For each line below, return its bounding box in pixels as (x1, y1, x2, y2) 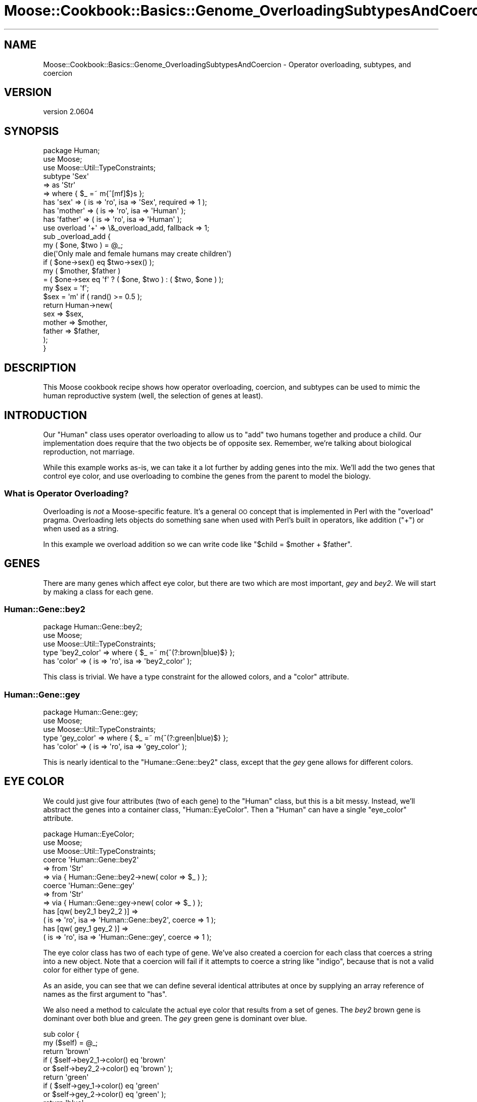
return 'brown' (43, 1046, 91, 1055)
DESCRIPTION (4, 361, 76, 374)
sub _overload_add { (43, 232, 111, 241)
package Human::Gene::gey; (43, 708, 138, 717)
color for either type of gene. (43, 965, 139, 974)
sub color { (43, 1029, 79, 1038)
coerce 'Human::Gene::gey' (43, 881, 135, 890)
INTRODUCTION (4, 408, 87, 422)
